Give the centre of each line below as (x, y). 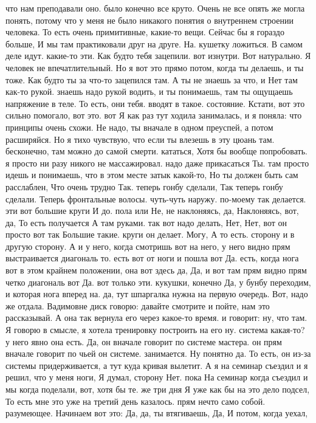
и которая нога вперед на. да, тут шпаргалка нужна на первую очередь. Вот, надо (157, 294)
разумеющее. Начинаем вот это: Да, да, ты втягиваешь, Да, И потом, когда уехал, (157, 413)
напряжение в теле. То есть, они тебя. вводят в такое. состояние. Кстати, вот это (155, 103)
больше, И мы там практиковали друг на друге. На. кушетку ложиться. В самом (154, 43)
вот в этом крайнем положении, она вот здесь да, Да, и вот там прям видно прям (156, 270)
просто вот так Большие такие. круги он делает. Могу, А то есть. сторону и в (150, 234)
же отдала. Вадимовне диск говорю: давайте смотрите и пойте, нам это (138, 305)
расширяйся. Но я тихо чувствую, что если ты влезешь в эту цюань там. (140, 139)
